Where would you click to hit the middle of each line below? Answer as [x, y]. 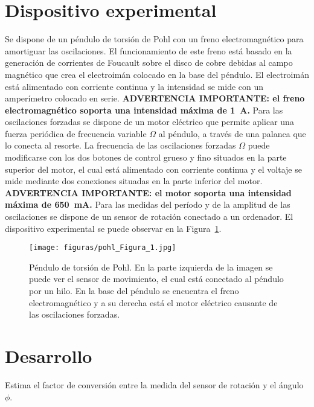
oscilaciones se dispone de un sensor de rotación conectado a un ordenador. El [149, 216]
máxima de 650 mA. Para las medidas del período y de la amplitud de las [148, 204]
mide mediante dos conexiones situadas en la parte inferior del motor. [134, 181]
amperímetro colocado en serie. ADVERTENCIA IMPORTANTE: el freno [155, 98]
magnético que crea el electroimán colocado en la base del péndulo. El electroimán [157, 74]
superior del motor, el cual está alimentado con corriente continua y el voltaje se [153, 169]
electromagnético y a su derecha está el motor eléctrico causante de [153, 302]
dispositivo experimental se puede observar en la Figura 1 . [113, 228]
